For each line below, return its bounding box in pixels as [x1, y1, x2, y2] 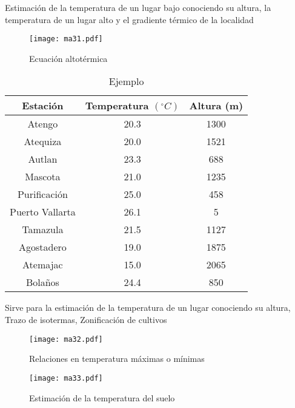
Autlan [28, 152, 58, 166]
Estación [22, 98, 64, 113]
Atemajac [22, 257, 63, 272]
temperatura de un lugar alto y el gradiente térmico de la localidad [5, 13, 254, 25]
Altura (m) [189, 98, 244, 113]
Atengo [27, 117, 58, 131]
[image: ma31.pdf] [29, 35, 103, 44]
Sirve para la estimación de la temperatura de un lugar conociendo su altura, [5, 301, 291, 314]
